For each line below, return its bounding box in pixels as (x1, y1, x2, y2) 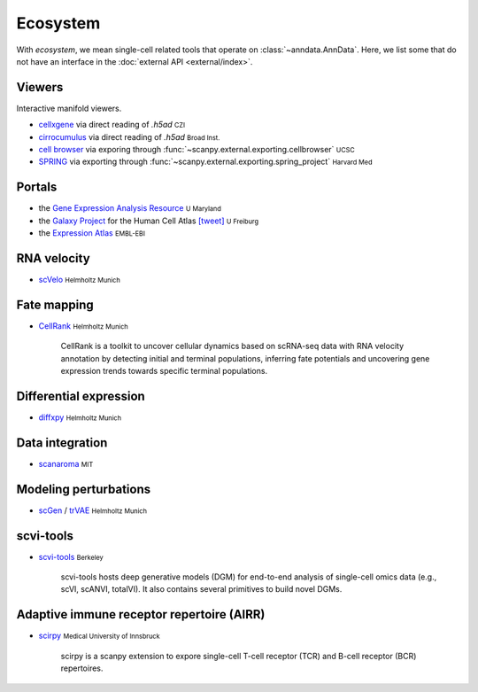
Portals (16, 180, 58, 195)
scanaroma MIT (38, 458, 94, 469)
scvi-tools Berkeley (38, 551, 104, 562)
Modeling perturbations (16, 481, 150, 496)
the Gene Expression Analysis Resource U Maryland (38, 203, 221, 214)
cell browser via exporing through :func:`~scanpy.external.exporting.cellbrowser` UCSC (38, 144, 355, 155)
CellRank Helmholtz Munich (38, 320, 128, 331)
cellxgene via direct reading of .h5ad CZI (38, 120, 186, 130)
